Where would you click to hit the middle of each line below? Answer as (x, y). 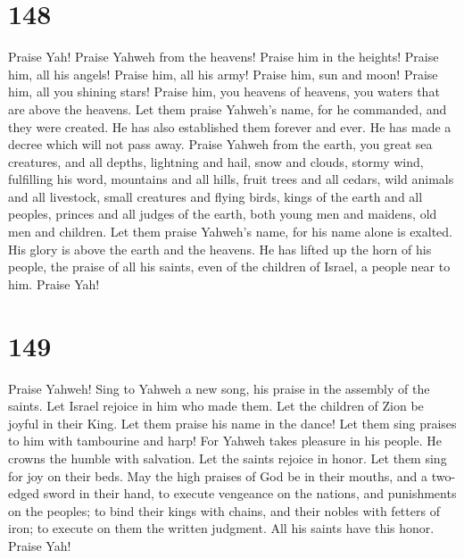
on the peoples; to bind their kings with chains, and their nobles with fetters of (224, 510)
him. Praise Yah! (54, 283)
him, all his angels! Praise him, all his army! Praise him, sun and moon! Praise (223, 74)
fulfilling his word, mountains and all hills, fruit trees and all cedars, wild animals (231, 179)
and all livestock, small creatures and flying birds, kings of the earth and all (215, 196)
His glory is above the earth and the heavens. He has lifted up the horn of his (220, 249)
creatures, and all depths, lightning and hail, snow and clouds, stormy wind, (216, 161)
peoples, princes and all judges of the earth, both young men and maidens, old (223, 214)
